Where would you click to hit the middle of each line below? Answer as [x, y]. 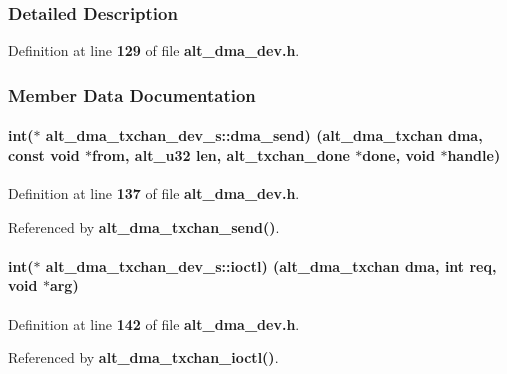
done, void [399, 154]
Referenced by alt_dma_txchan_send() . [144, 226]
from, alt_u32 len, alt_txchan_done [221, 154]
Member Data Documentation [132, 94]
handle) [474, 154]
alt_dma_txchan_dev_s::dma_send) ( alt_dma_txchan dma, [264, 135]
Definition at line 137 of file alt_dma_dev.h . [154, 193]
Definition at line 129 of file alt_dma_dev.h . [154, 50]
